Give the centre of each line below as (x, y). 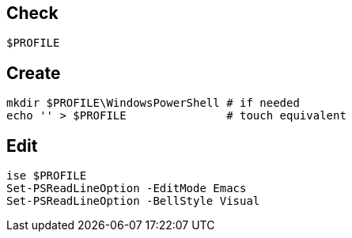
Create (34, 73)
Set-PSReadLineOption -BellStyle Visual (133, 201)
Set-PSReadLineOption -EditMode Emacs (127, 189)
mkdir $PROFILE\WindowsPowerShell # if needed (153, 103)
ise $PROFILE (47, 176)
